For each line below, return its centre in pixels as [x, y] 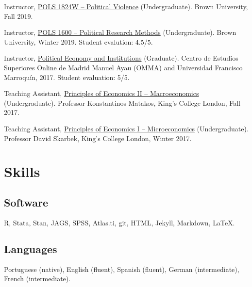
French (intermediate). [37, 279]
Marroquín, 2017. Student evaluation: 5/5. [67, 77]
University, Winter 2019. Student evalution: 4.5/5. [78, 41]
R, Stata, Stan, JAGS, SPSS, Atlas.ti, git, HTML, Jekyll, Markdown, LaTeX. [119, 222]
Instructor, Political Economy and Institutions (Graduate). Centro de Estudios [121, 58]
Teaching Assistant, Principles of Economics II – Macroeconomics [101, 93]
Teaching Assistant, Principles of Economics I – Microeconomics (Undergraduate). [126, 128]
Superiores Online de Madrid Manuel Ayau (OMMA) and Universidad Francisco [123, 67]
